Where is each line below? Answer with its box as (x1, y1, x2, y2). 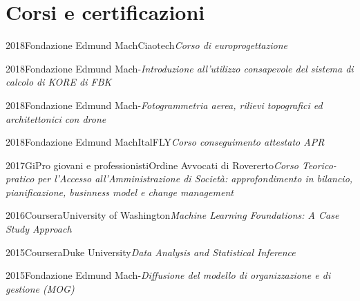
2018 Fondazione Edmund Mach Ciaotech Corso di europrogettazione (6, 38, 288, 52)
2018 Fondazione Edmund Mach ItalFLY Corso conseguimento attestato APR (6, 135, 325, 149)
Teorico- (301, 157, 337, 172)
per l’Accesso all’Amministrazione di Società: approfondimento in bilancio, (37, 171, 353, 186)
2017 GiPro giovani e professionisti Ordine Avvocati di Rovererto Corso (6, 157, 299, 172)
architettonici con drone (6, 111, 106, 126)
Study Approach (6, 222, 72, 236)
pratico (6, 171, 35, 186)
